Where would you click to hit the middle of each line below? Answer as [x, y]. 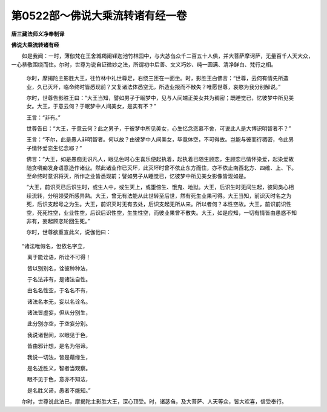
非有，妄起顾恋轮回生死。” [58, 221]
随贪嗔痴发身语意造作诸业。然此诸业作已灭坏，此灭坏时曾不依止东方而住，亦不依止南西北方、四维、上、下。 [161, 168]
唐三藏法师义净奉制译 [38, 34]
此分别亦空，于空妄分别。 [59, 324]
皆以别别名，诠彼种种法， [59, 268]
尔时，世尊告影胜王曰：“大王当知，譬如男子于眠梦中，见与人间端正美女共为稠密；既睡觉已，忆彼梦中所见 [157, 97]
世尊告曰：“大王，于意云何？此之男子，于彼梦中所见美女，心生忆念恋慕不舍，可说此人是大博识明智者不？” [159, 129]
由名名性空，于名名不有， [59, 290]
